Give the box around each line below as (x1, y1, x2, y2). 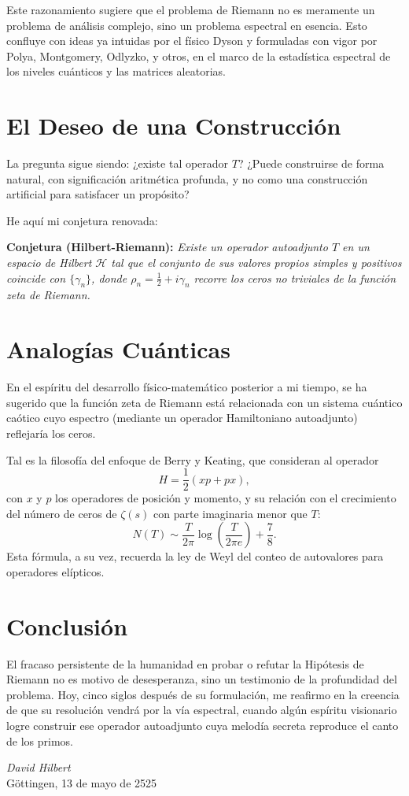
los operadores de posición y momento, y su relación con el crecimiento (55, 490, 396, 506)
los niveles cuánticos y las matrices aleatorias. (6, 63, 226, 80)
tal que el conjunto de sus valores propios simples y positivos (111, 254, 402, 271)
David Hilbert (6, 759, 71, 776)
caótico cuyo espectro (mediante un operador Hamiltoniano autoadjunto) (6, 409, 358, 426)
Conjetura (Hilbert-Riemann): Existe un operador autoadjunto (6, 239, 328, 255)
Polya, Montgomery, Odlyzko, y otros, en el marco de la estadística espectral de (6, 47, 391, 64)
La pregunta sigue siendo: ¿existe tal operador (6, 155, 229, 172)
